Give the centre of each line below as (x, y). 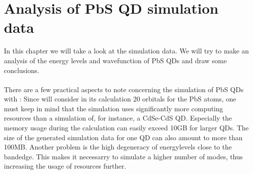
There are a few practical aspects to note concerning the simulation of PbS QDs (124, 89)
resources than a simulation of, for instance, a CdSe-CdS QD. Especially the (118, 118)
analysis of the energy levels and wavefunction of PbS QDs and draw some (116, 60)
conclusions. (22, 70)
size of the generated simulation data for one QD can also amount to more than (123, 137)
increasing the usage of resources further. (65, 166)
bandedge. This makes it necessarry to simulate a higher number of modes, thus (124, 156)
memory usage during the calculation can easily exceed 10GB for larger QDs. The (126, 128)
